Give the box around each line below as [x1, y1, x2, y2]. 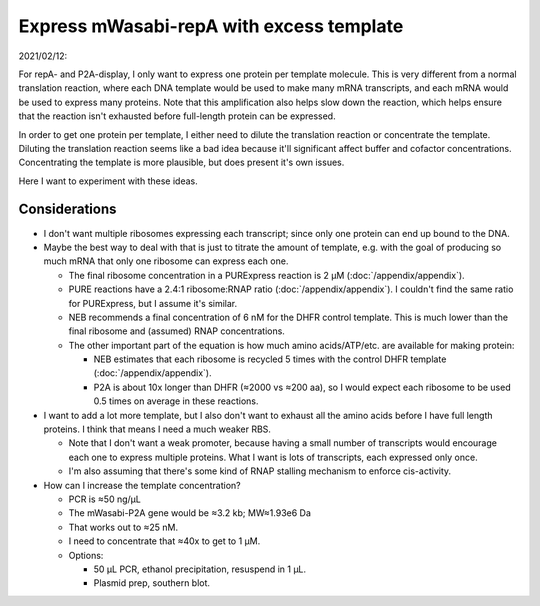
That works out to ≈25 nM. [68, 521, 179, 533]
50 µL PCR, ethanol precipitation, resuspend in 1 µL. [93, 563, 307, 575]
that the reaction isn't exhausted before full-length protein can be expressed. [18, 110, 336, 122]
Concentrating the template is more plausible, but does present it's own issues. [18, 156, 345, 169]
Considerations [18, 201, 117, 218]
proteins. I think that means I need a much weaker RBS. [43, 423, 272, 435]
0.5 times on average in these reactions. [93, 395, 259, 407]
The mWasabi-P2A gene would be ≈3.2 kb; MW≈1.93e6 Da [68, 507, 312, 519]
